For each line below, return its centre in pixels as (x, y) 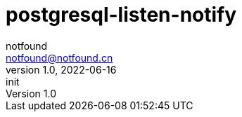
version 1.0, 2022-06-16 (61, 69)
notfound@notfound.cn (59, 57)
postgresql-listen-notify (121, 15)
